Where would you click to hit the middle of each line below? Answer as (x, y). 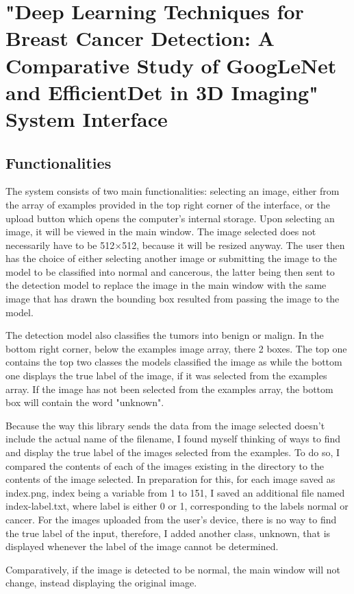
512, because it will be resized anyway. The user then (233, 245)
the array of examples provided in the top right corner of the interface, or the (168, 204)
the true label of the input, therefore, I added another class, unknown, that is (168, 533)
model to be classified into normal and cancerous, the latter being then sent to (170, 271)
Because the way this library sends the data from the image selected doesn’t (165, 425)
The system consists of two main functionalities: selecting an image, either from (173, 191)
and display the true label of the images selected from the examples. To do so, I (173, 452)
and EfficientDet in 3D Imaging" (162, 92)
